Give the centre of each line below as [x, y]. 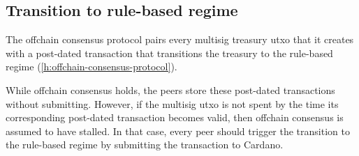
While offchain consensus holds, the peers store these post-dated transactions [170, 89]
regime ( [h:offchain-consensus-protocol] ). [91, 67]
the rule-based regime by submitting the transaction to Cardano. [145, 145]
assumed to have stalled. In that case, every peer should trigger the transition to [178, 131]
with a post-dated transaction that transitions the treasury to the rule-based [169, 53]
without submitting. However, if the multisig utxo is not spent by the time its [172, 103]
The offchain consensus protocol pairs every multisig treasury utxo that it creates [180, 39]
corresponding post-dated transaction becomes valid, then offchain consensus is [175, 117]
